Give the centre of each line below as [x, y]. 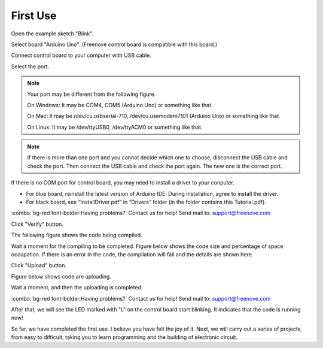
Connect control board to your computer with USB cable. [81, 55]
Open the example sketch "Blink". [52, 34]
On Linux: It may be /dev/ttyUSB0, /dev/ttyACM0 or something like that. [115, 127]
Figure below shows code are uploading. [61, 276]
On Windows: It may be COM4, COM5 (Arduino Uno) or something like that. [120, 105]
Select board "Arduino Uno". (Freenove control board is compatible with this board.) [114, 44]
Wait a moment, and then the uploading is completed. [77, 288]
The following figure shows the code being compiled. [77, 235]
